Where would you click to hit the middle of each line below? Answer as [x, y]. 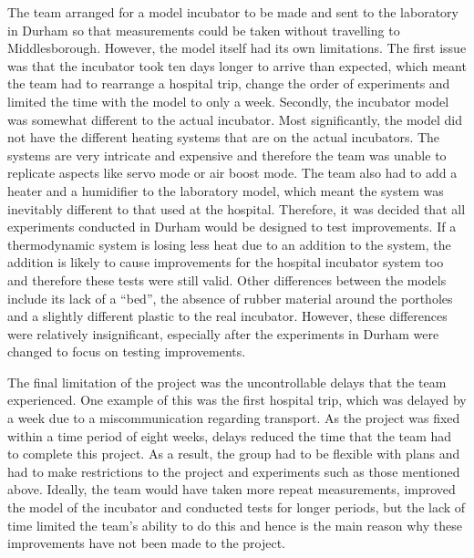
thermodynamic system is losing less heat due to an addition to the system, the [229, 244]
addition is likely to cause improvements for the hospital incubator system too [226, 262]
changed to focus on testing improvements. [127, 351]
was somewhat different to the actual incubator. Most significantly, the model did [235, 119]
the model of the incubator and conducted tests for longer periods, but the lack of [237, 507]
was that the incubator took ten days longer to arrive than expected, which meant [237, 65]
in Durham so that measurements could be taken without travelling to [204, 30]
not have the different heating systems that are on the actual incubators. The [224, 137]
